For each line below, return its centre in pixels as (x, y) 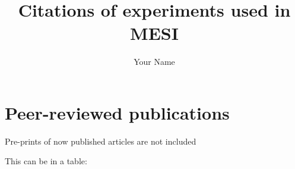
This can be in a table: (46, 161)
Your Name (154, 62)
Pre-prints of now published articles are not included (101, 141)
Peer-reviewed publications (117, 112)
